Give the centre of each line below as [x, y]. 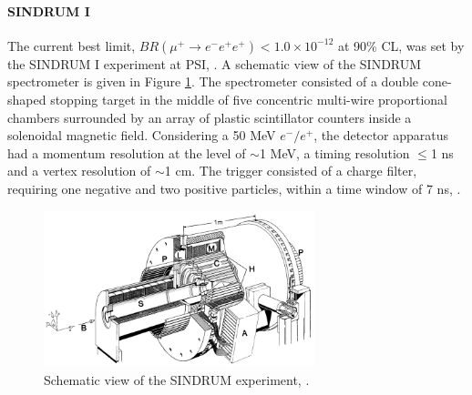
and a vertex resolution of [79, 171]
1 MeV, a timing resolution [334, 152]
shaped [27, 99]
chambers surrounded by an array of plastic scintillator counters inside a [210, 117]
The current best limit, [72, 45]
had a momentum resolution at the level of [127, 152]
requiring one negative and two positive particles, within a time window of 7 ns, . [234, 188]
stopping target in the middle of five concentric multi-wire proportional [249, 99]
